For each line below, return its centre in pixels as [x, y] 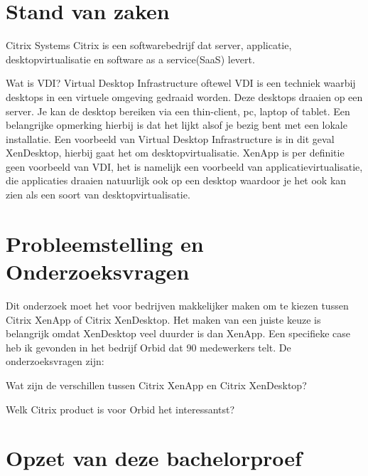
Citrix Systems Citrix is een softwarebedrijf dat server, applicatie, [149, 45]
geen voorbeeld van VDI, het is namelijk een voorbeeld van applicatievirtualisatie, [184, 166]
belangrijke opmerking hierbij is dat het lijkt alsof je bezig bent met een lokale [177, 125]
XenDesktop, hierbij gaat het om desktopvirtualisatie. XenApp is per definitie [175, 153]
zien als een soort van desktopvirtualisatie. [98, 195]
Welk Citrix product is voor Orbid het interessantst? [120, 409]
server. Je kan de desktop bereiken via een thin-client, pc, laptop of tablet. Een [178, 111]
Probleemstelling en [105, 243]
